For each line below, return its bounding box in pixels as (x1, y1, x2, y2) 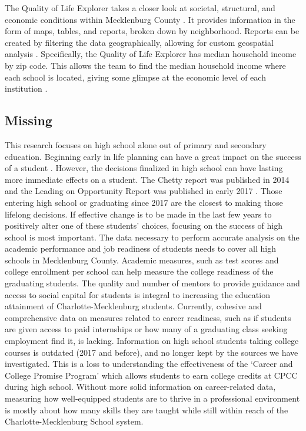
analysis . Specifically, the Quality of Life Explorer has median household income (5, 48, 297, 60)
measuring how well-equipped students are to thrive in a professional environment (5, 392, 300, 405)
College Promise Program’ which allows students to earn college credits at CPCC (5, 369, 298, 381)
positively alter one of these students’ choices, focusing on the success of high (5, 219, 283, 232)
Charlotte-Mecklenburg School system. (5, 415, 144, 427)
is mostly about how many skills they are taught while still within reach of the (5, 403, 288, 416)
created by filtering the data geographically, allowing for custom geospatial (5, 36, 274, 48)
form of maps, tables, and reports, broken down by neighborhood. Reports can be (5, 25, 300, 37)
